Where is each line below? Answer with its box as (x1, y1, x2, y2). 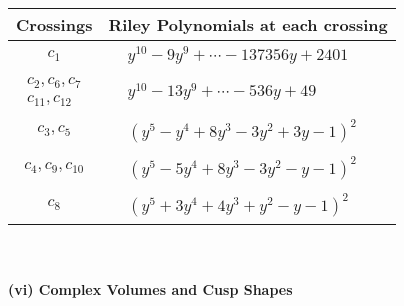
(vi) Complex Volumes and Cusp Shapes (8, 279, 293, 300)
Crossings (16, 13, 93, 36)
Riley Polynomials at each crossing (108, 13, 388, 36)
